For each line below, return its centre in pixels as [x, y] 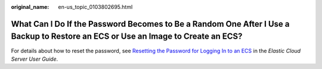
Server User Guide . [35, 59]
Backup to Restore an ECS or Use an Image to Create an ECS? [127, 37]
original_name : [30, 7]
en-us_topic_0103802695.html [95, 7]
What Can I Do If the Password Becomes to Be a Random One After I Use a [150, 24]
